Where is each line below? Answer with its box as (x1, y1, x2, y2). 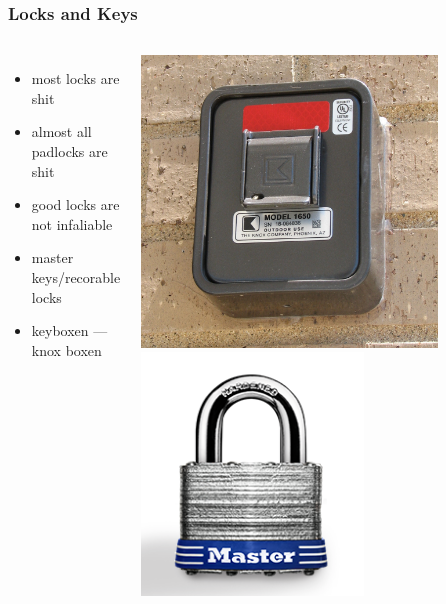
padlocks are (31, 141, 108, 161)
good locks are (31, 194, 120, 215)
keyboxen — (31, 320, 108, 341)
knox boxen (31, 339, 102, 360)
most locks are (31, 68, 120, 89)
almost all (31, 121, 92, 142)
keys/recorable (31, 266, 121, 287)
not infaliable (31, 213, 113, 234)
